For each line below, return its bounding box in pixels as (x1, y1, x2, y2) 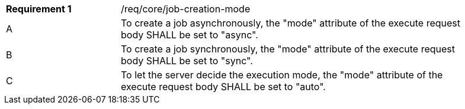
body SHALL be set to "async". (121, 29, 258, 41)
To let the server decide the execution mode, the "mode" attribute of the (121, 69, 443, 81)
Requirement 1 (6, 3, 72, 15)
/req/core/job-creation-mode (121, 3, 251, 15)
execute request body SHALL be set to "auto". (121, 81, 326, 93)
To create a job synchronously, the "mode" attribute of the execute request (121, 43, 456, 55)
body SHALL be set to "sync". (121, 55, 253, 67)
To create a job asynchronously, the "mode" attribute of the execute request (121, 17, 460, 29)
